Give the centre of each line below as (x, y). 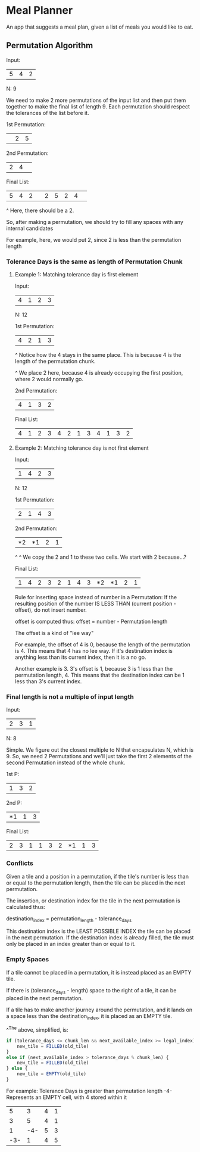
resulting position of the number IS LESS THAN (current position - (96, 604)
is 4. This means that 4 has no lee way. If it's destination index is (94, 651)
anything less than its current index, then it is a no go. (80, 657)
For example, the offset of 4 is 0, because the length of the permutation (102, 645)
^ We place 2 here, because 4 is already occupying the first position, (99, 373)
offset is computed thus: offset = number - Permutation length (91, 622)
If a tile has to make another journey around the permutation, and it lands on (99, 1010)
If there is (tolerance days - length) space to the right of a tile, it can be (91, 991)
